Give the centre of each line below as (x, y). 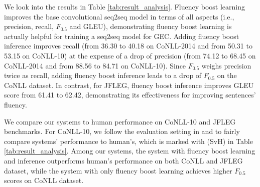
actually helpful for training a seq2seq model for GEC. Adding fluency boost (122, 36)
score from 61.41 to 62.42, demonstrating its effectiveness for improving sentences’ (130, 95)
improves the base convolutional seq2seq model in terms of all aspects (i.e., (119, 16)
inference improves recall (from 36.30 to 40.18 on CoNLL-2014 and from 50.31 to (128, 46)
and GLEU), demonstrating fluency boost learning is (151, 26)
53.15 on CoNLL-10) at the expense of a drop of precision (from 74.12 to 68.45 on (130, 55)
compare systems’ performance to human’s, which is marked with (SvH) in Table (128, 141)
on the (227, 75)
